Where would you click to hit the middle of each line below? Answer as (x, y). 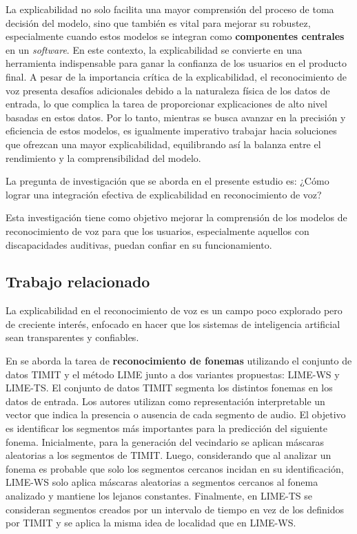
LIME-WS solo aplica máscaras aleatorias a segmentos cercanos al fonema (162, 482)
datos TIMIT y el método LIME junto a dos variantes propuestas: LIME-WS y (173, 374)
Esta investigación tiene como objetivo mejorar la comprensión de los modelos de (176, 217)
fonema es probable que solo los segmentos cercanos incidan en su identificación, (175, 468)
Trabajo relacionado (78, 281)
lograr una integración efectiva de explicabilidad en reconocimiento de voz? (164, 194)
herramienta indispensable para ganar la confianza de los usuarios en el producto (176, 63)
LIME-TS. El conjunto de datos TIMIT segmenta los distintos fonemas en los (169, 388)
